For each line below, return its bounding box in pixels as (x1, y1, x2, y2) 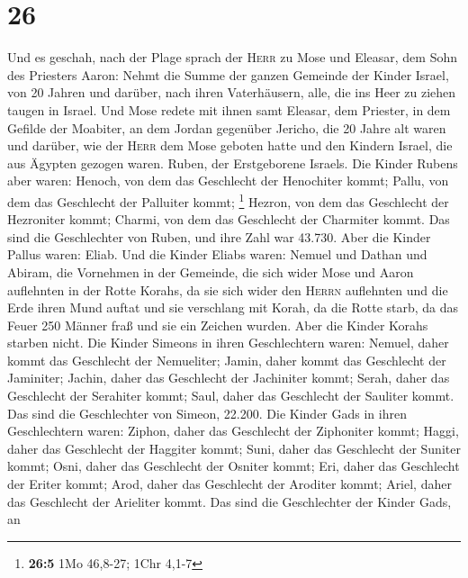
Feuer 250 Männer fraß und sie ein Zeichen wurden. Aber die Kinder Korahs (7, 315, 428, 334)
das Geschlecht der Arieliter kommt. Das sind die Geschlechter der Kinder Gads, (7, 492, 452, 510)
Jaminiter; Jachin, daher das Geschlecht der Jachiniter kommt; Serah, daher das (7, 368, 450, 387)
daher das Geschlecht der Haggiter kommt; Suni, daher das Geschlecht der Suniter (7, 438, 461, 457)
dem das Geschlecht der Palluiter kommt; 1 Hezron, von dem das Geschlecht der (7, 189, 449, 211)
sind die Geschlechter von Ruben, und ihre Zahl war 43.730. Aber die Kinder (7, 227, 431, 246)
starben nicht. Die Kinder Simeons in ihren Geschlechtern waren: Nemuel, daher (7, 333, 449, 352)
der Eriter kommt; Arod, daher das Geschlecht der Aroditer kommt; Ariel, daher (7, 474, 452, 493)
